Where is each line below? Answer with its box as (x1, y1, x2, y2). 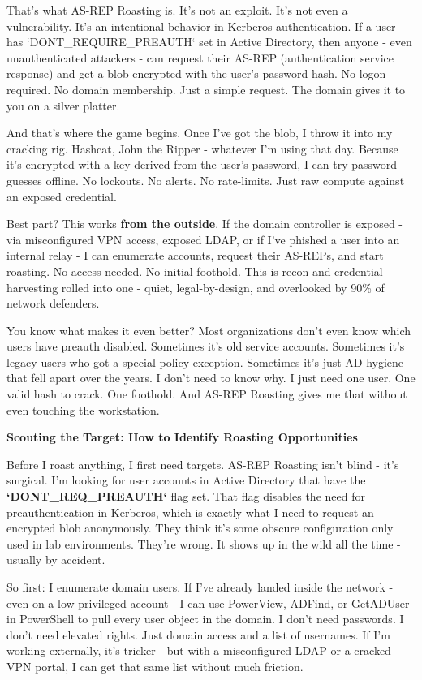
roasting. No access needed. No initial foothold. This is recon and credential (6, 262, 383, 279)
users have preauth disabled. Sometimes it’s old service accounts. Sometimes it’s (6, 338, 405, 355)
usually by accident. (6, 551, 105, 568)
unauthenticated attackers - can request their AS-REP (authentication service (6, 49, 394, 66)
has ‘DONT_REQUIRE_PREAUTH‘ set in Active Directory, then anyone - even (6, 33, 412, 50)
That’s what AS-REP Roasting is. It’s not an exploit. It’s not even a (6, 2, 348, 18)
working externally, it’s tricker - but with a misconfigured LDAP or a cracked (6, 642, 391, 659)
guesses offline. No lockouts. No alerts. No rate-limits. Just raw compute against (6, 171, 405, 188)
